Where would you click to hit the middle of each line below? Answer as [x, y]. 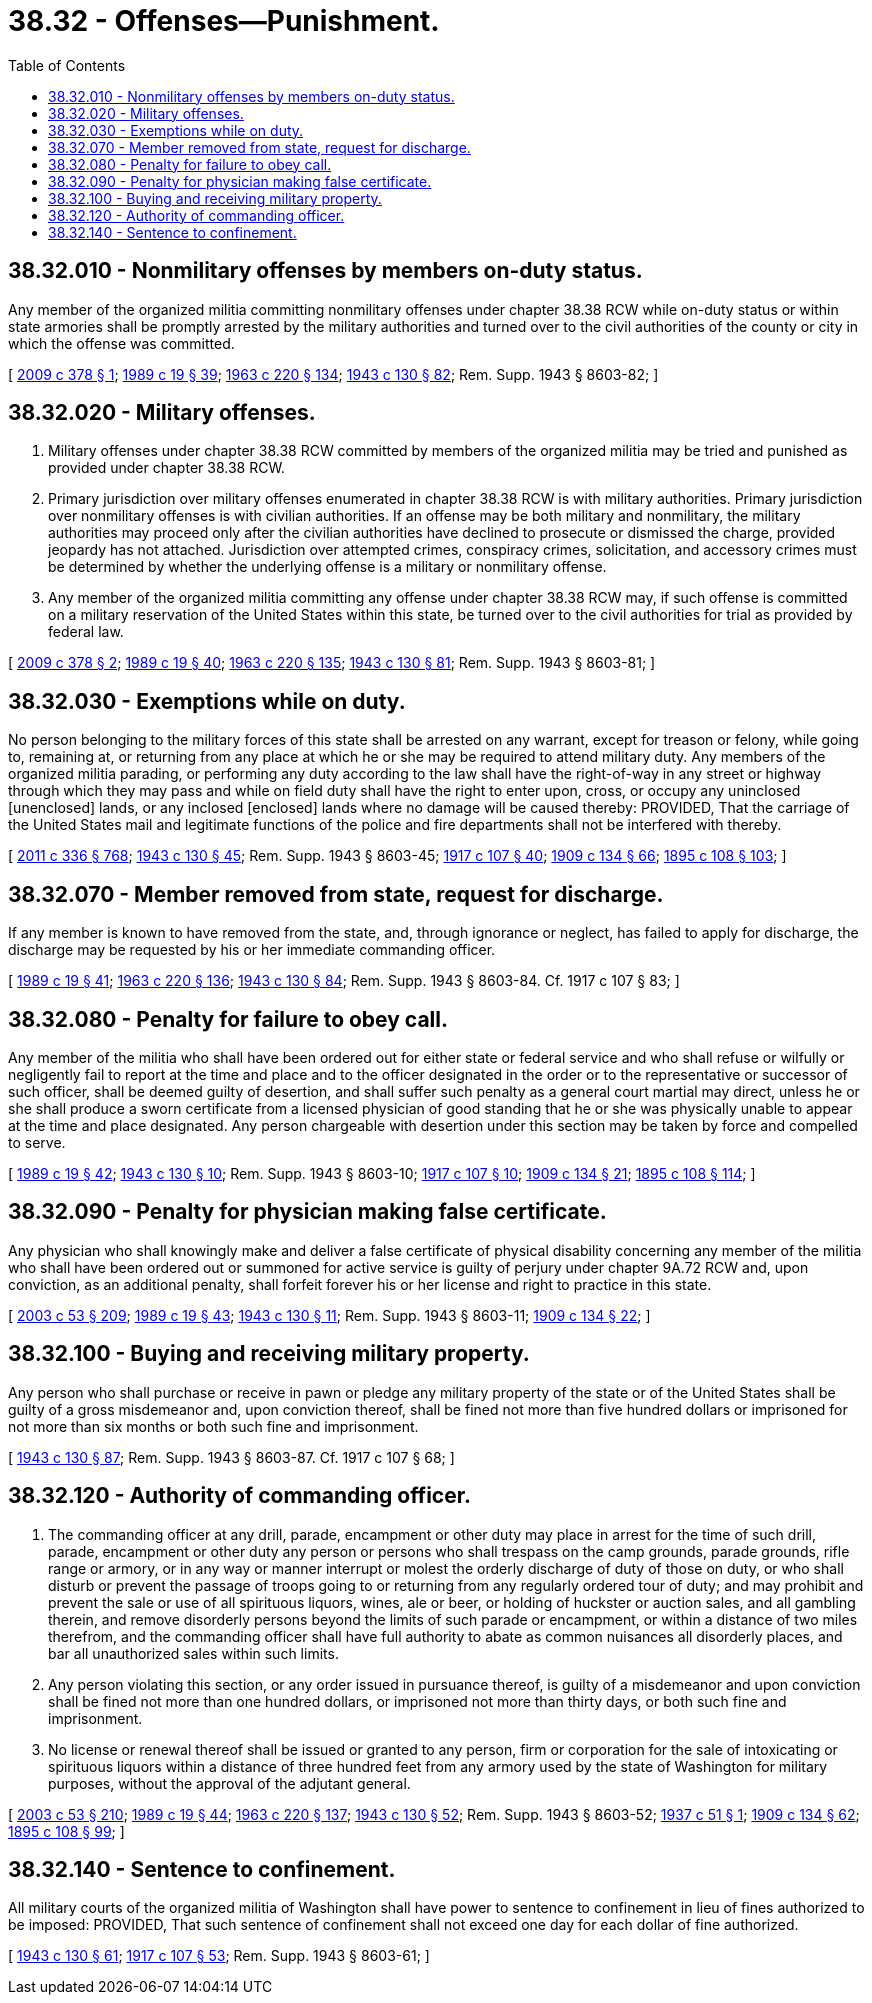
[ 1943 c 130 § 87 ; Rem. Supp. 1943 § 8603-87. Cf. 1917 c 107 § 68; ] [231, 1457]
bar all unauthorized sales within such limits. [193, 1653]
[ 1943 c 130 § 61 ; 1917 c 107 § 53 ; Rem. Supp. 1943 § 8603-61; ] [219, 1956]
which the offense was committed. [121, 343]
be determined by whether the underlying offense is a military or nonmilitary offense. [327, 567]
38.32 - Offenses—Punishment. [224, 21]
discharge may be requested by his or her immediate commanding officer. [252, 950]
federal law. [86, 632]
